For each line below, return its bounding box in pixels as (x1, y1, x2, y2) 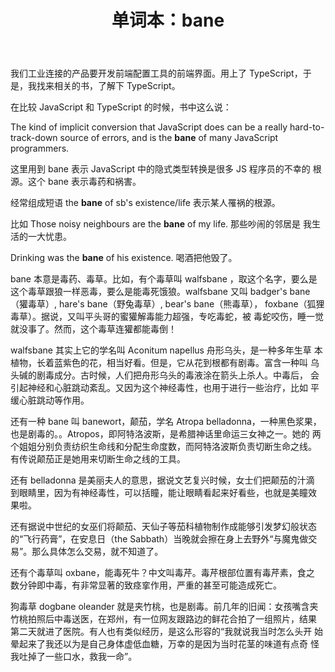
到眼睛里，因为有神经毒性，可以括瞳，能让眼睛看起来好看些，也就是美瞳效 (10, 487, 317, 499)
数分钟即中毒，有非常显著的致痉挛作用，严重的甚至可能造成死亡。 (10, 579, 282, 591)
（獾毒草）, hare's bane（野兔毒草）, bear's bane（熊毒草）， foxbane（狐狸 (10, 298, 325, 310)
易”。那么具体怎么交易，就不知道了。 (10, 546, 164, 558)
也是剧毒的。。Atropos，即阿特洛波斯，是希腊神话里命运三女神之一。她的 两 (10, 428, 322, 440)
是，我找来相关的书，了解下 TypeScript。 (10, 80, 181, 92)
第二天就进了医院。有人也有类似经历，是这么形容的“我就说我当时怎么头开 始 (10, 626, 324, 638)
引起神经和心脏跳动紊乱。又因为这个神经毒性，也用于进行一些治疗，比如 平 (10, 382, 320, 394)
